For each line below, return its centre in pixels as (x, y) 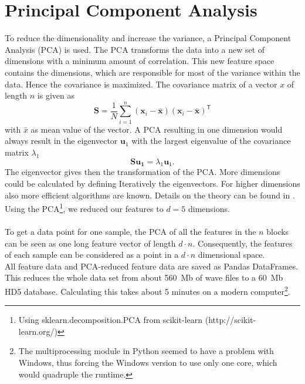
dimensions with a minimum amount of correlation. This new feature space (140, 61)
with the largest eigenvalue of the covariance (211, 141)
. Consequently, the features (243, 243)
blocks (278, 232)
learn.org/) (38, 331)
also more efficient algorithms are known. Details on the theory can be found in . (150, 195)
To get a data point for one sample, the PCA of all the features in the (131, 232)
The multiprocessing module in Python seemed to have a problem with (146, 351)
